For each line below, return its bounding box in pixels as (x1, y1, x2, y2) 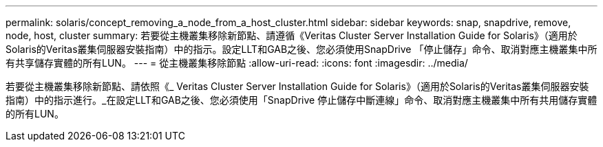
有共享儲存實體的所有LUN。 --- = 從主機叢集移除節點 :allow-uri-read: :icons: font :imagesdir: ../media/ (6, 57, 468, 69)
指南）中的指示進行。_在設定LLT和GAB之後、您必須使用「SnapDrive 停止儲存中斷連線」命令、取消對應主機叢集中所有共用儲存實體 (6, 94, 597, 106)
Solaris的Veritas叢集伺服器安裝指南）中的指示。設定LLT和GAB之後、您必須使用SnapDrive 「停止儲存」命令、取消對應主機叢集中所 (6, 43, 597, 55)
